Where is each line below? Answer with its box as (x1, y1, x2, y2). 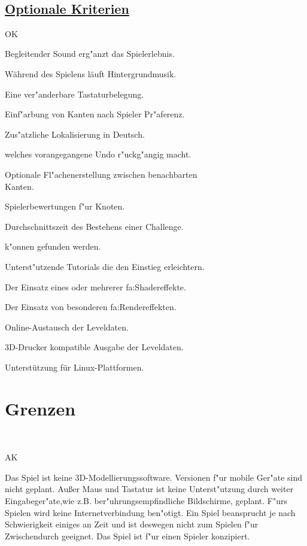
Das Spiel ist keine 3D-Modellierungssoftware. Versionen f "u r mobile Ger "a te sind (5, 471, 302, 483)
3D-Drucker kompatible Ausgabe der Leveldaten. (5, 341, 184, 353)
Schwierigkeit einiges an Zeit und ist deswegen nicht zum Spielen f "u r (5, 518, 259, 530)
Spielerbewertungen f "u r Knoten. (5, 200, 125, 213)
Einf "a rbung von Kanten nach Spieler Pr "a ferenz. (5, 108, 185, 120)
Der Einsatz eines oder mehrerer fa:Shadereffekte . (5, 280, 186, 293)
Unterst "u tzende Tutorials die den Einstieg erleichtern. (5, 260, 205, 272)
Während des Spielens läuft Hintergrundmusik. (5, 67, 177, 80)
